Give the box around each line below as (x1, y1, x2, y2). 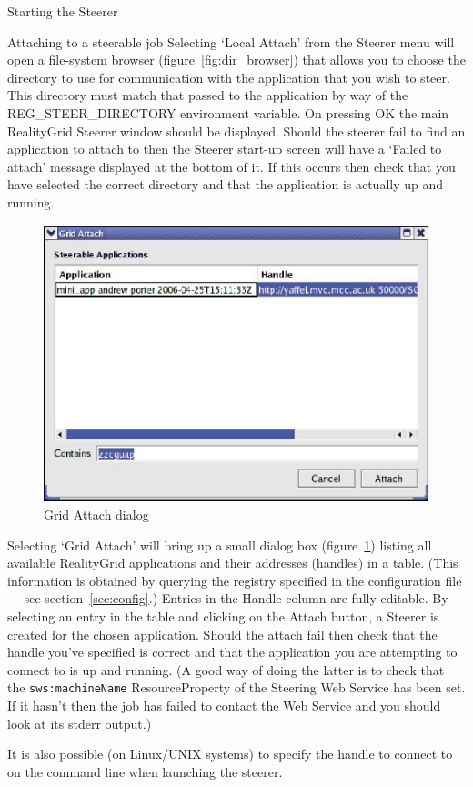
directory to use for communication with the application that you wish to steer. (7, 67, 450, 86)
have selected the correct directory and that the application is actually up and (7, 175, 444, 194)
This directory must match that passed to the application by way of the (7, 86, 408, 105)
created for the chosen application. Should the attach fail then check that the (7, 624, 438, 643)
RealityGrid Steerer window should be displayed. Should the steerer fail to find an (7, 121, 466, 140)
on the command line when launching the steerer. (7, 762, 283, 781)
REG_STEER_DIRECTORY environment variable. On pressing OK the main (7, 103, 449, 122)
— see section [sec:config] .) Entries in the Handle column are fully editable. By (7, 589, 448, 608)
